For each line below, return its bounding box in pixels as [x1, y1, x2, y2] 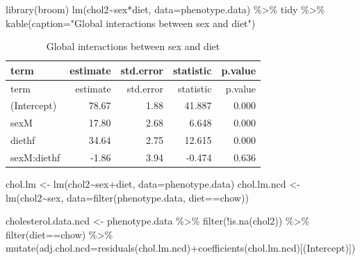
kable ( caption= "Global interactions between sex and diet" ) [6, 15, 256, 30]
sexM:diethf [10, 150, 60, 164]
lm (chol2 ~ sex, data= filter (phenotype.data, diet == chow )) [6, 190, 249, 204]
